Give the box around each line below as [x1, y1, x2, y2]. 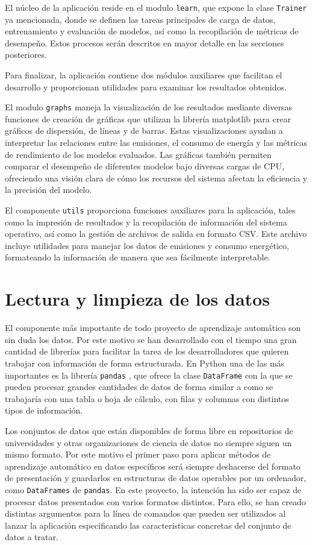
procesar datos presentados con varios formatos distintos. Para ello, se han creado [5, 495, 306, 508]
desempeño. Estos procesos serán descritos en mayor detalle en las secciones [5, 36, 284, 49]
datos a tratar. [5, 531, 58, 543]
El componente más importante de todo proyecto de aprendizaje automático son [5, 321, 301, 334]
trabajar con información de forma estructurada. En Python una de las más [5, 356, 285, 369]
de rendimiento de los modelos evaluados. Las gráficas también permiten [5, 148, 272, 160]
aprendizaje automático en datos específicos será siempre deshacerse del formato [5, 459, 301, 472]
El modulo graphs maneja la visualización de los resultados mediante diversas [5, 101, 292, 113]
